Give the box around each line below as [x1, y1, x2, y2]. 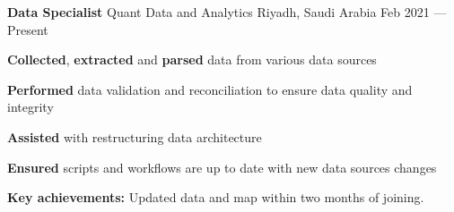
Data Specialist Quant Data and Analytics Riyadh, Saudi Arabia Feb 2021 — [7, 3, 447, 21]
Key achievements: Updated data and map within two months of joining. [7, 188, 424, 207]
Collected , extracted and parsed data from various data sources [7, 50, 377, 69]
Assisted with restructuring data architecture [7, 127, 262, 146]
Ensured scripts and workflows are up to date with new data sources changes [7, 157, 437, 176]
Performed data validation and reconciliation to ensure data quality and [7, 80, 413, 98]
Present [7, 20, 48, 38]
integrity [7, 98, 54, 116]
